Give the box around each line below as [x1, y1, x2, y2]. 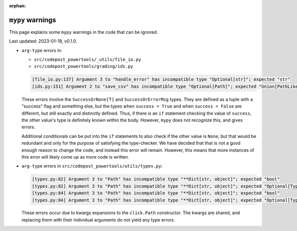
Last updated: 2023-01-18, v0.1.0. [9, 38, 78, 44]
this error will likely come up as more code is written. [21, 154, 130, 160]
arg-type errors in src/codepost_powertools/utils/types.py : [21, 163, 163, 169]
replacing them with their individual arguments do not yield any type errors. [21, 217, 175, 223]
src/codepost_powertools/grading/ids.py [34, 63, 134, 69]
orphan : [9, 3, 26, 8]
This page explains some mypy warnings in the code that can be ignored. [9, 29, 158, 35]
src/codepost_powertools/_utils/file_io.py [34, 57, 141, 62]
